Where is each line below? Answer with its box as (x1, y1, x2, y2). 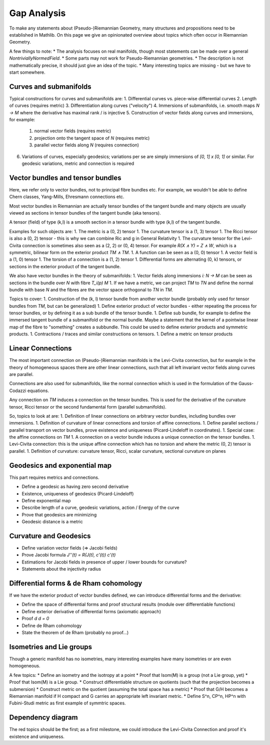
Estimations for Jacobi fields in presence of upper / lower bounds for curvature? (21, 559, 187, 565)
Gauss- (238, 381, 254, 387)
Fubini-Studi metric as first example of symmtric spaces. (9, 700, 126, 706)
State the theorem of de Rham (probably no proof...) (21, 630, 129, 636)
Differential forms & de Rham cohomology (9, 579, 142, 588)
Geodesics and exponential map (9, 461, 112, 470)
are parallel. (9, 371, 34, 377)
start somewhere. (9, 69, 45, 75)
